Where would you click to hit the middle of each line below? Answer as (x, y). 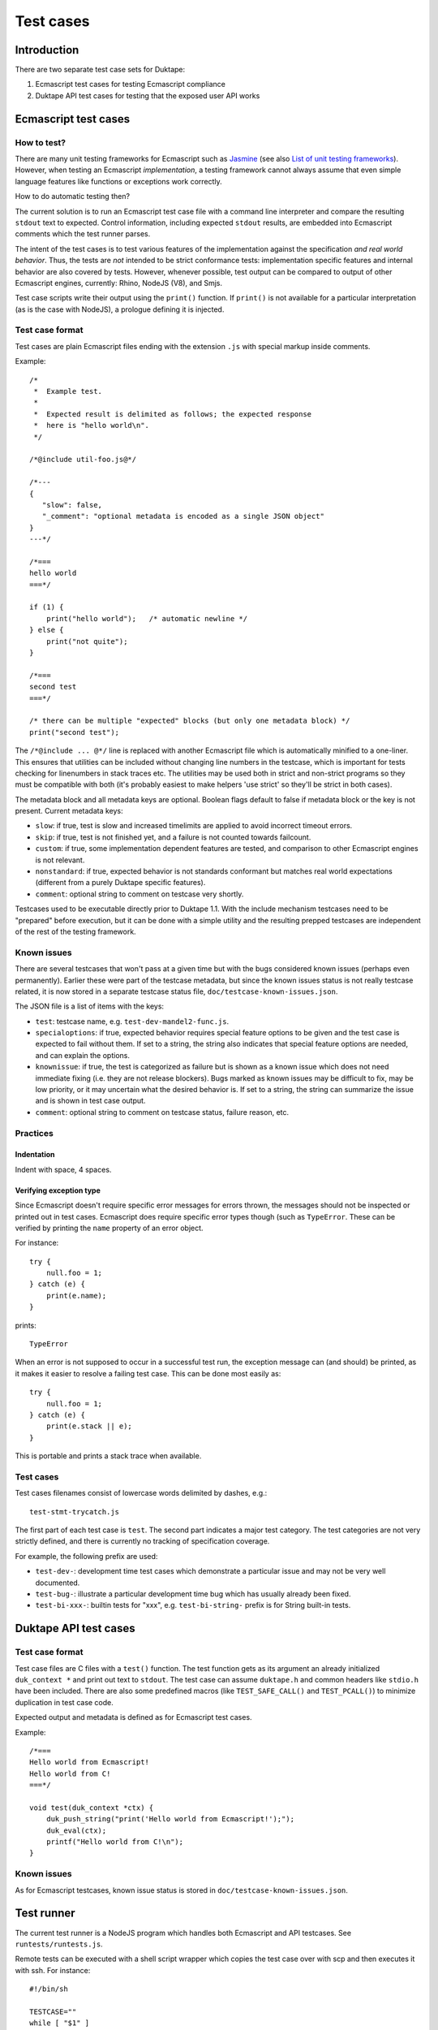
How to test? (41, 142)
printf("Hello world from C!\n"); (115, 1842)
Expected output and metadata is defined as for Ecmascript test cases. (133, 1717)
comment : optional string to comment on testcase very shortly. (140, 894)
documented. (58, 1583)
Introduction (47, 50)
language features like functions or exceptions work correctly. (118, 181)
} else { (47, 630)
